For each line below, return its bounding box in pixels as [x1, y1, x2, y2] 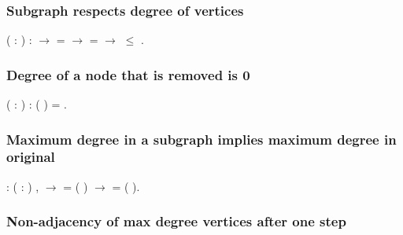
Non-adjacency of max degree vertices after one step [6, 211, 346, 231]
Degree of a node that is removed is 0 [6, 64, 250, 84]
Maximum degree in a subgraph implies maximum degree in [6, 129, 397, 149]
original [6, 147, 55, 167]
